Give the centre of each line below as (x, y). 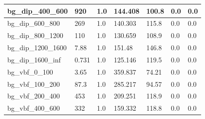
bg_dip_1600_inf (34, 59)
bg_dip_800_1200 (35, 35)
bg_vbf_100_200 (34, 84)
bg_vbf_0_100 (30, 71)
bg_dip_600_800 (34, 23)
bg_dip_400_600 (38, 10)
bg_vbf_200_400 (34, 96)
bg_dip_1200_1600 (37, 48)
